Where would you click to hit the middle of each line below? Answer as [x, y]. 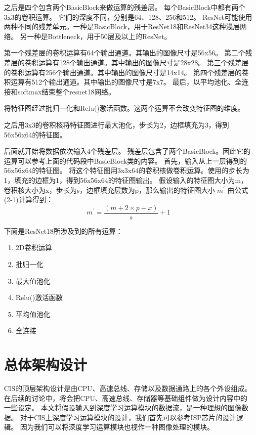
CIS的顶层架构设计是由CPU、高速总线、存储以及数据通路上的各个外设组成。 [128, 388]
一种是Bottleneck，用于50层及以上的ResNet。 [99, 36]
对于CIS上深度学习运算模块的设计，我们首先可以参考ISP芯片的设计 [128, 417]
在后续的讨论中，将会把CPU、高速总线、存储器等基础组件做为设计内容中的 [126, 398]
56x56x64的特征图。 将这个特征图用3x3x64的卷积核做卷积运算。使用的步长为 [127, 170]
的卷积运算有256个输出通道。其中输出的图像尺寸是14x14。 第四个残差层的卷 [127, 72]
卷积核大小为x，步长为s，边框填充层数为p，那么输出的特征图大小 [109, 190]
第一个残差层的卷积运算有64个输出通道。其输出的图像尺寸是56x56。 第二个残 [128, 53]
